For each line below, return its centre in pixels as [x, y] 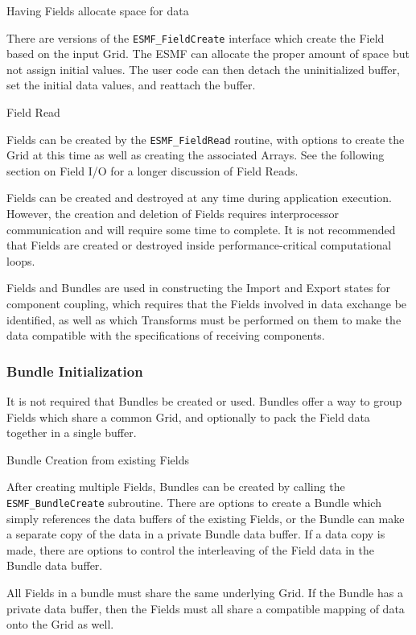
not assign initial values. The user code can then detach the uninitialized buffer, [203, 69]
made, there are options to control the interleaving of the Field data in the [190, 549]
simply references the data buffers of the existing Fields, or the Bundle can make [206, 518]
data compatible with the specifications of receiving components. [166, 335]
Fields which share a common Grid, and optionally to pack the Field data [188, 416]
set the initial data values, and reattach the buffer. [131, 85]
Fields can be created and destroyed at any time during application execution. [199, 198]
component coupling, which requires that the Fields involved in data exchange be [207, 304]
